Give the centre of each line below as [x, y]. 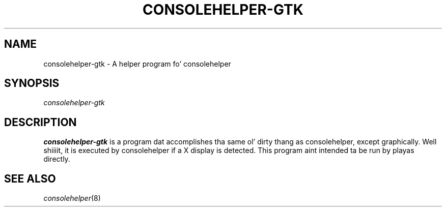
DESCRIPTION [40, 122]
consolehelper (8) [72, 198]
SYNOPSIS [32, 83]
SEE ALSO [30, 178]
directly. [57, 159]
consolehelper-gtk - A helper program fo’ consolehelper [137, 64]
